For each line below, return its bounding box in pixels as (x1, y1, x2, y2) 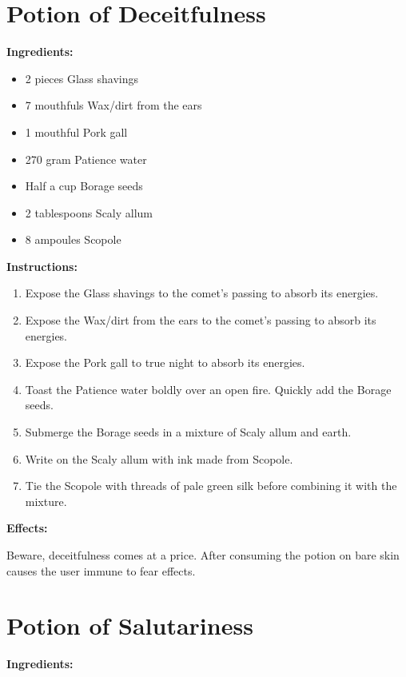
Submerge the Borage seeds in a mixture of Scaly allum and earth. (25, 424, 352, 440)
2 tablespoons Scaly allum (25, 204, 153, 221)
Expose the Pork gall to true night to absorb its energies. (25, 354, 305, 371)
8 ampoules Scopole (25, 231, 121, 248)
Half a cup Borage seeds (25, 177, 143, 194)
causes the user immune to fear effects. (6, 562, 196, 579)
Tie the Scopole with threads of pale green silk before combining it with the (25, 477, 397, 494)
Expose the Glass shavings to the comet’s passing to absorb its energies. (25, 285, 379, 301)
